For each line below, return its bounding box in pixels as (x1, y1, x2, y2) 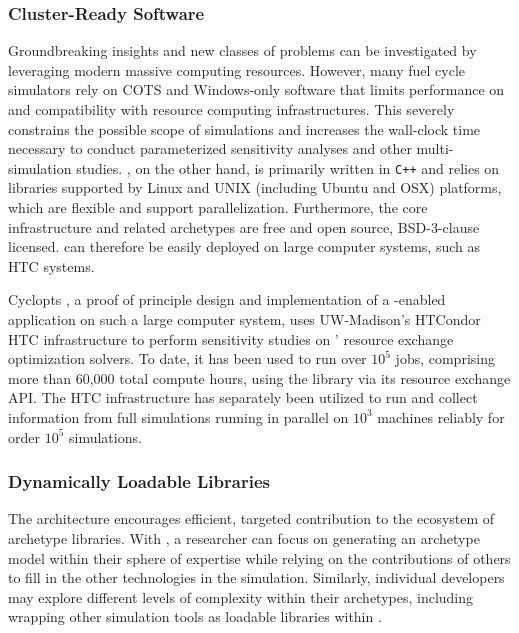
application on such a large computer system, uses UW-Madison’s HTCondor (8, 309, 481, 329)
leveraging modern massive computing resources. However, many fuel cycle (8, 59, 466, 80)
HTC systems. (8, 255, 95, 276)
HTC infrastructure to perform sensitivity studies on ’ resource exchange (8, 328, 454, 349)
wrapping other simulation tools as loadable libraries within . (8, 606, 382, 627)
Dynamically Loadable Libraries (8, 469, 270, 494)
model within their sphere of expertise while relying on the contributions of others (8, 547, 511, 568)
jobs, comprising (395, 348, 495, 369)
